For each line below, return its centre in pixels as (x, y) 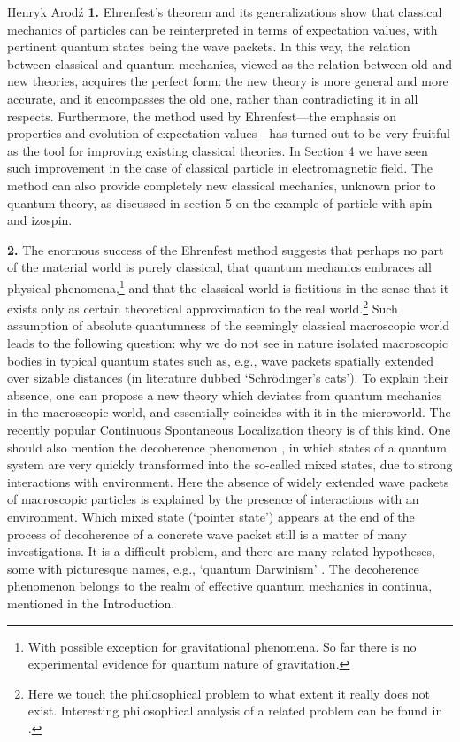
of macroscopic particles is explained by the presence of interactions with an (213, 499)
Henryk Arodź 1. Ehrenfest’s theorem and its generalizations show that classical (225, 12)
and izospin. (40, 220)
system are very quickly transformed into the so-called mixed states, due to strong (230, 464)
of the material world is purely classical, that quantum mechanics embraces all (220, 267)
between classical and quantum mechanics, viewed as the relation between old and (230, 63)
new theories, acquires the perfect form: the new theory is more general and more (228, 81)
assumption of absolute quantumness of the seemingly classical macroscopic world (229, 325)
